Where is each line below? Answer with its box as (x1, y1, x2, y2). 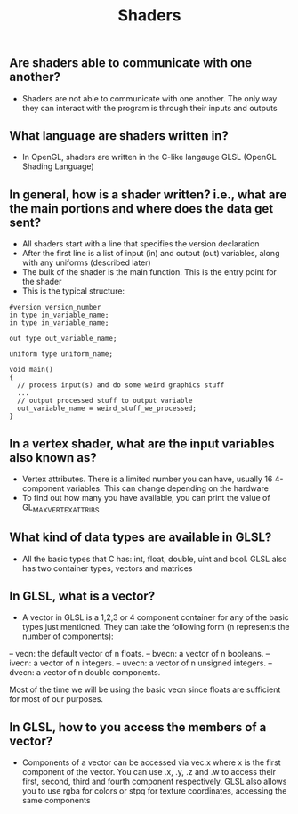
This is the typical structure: (21, 286, 125, 296)
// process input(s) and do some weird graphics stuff (17, 381, 225, 390)
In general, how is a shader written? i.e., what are (9, 187, 287, 202)
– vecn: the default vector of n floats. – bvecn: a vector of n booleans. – (9, 649, 270, 659)
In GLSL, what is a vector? (9, 589, 156, 604)
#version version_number (9, 303, 101, 312)
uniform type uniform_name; (9, 350, 114, 359)
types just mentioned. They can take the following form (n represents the (21, 622, 290, 633)
